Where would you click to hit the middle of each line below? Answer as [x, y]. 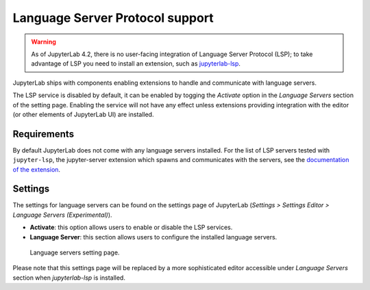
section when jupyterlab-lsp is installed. [69, 278]
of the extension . [37, 169]
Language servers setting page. [75, 252]
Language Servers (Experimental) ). [62, 215]
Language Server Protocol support [113, 18]
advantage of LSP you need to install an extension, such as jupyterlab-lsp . [136, 64]
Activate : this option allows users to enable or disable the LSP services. [131, 227]
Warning [44, 42]
